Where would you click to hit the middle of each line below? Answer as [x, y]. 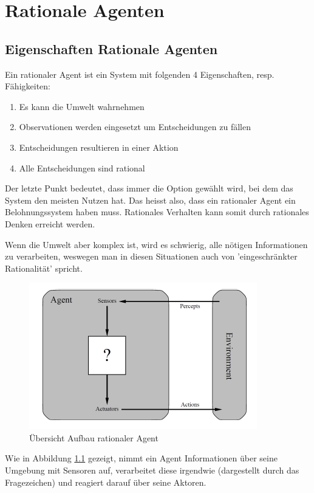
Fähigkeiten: [28, 86]
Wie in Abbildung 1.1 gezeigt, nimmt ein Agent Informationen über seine [141, 458]
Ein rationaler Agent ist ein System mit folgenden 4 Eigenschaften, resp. [140, 74]
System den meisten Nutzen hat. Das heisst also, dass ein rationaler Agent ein [150, 200]
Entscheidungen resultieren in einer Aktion [99, 147]
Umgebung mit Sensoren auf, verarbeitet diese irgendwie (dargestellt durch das [152, 470]
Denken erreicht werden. [50, 223]
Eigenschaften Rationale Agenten [111, 48]
